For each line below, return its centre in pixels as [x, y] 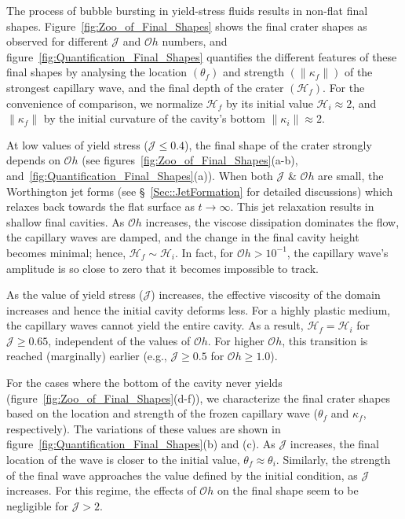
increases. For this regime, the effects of [101, 490]
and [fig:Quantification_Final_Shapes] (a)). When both [140, 175]
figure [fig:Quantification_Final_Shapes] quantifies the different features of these [202, 56]
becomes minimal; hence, [66, 252]
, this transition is [325, 340]
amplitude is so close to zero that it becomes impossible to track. [162, 268]
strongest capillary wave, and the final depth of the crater [145, 87]
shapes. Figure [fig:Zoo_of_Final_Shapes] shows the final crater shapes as [187, 26]
